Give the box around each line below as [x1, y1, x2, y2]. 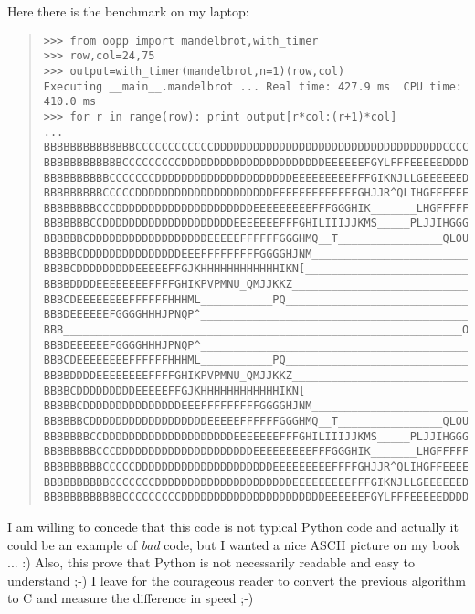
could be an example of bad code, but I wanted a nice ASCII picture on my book [7, 535, 460, 554]
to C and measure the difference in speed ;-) [7, 588, 254, 608]
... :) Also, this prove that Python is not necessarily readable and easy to [7, 553, 416, 572]
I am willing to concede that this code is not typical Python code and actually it [7, 516, 459, 535]
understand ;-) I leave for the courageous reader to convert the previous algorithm [7, 570, 466, 589]
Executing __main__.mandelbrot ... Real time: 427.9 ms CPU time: [43, 79, 462, 93]
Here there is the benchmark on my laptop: [7, 2, 249, 20]
